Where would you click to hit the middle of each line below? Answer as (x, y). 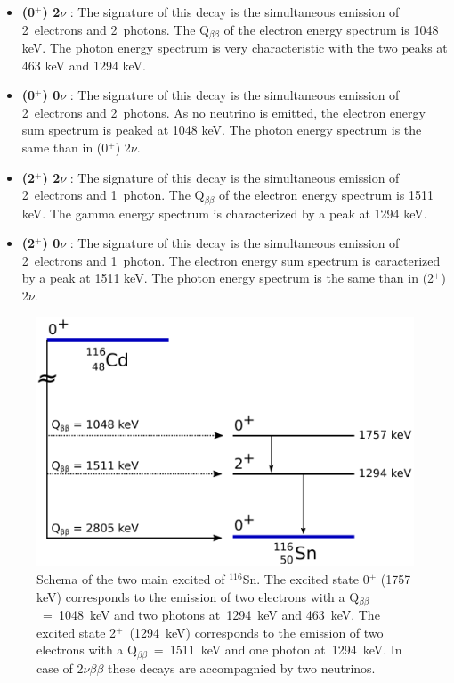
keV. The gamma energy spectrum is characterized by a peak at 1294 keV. (224, 213)
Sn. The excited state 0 (306, 579)
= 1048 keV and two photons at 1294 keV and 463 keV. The (211, 615)
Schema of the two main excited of (131, 579)
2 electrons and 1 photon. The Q (113, 195)
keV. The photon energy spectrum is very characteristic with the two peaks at (235, 48)
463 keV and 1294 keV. (84, 65)
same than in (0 (65, 148)
